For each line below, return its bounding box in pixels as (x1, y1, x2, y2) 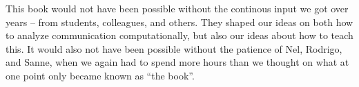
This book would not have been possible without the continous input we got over (6, 1, 349, 15)
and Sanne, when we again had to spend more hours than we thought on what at (6, 55, 349, 69)
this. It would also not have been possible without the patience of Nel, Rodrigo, (6, 41, 342, 55)
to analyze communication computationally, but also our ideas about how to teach (6, 28, 353, 42)
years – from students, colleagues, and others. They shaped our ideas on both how (6, 14, 353, 29)
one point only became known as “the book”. (6, 68, 195, 82)
